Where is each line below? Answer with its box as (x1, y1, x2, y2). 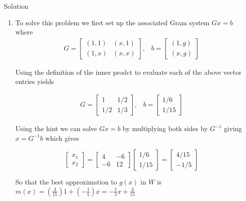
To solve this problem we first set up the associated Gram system (15, 17, 210, 27)
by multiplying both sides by (123, 123, 208, 134)
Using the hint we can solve (15, 123, 97, 134)
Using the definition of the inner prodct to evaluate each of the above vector (15, 67, 242, 77)
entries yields (15, 76, 54, 86)
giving (224, 123, 242, 134)
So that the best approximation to (15, 177, 117, 187)
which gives (45, 133, 79, 143)
